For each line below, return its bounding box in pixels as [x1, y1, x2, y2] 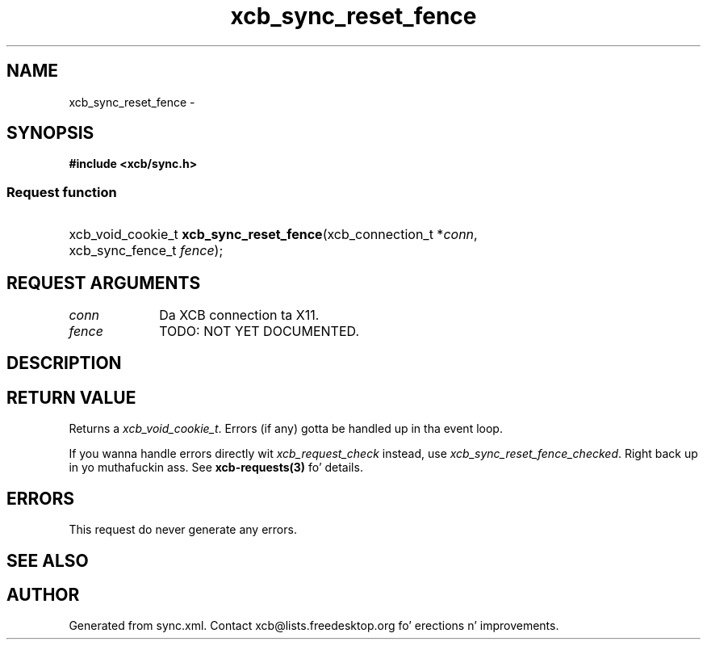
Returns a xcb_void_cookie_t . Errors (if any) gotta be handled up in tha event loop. [69, 422, 503, 436]
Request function [6, 183, 117, 200]
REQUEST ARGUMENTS [6, 272, 201, 293]
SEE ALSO [6, 550, 89, 571]
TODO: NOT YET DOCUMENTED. [159, 323, 359, 340]
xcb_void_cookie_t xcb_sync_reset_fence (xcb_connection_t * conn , [69, 226, 478, 243]
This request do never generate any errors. [69, 522, 297, 537]
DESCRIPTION [6, 353, 122, 374]
